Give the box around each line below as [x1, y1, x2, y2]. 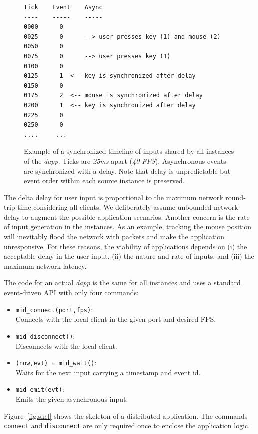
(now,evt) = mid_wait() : [15, 357, 97, 368]
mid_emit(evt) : [15, 384, 64, 394]
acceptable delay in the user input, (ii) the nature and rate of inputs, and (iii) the [4, 251, 254, 261]
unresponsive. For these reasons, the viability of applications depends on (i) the [4, 241, 247, 251]
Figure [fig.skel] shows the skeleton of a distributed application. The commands [4, 410, 248, 421]
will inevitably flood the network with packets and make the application [4, 231, 225, 242]
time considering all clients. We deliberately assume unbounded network [17, 202, 238, 212]
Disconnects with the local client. [15, 340, 117, 351]
